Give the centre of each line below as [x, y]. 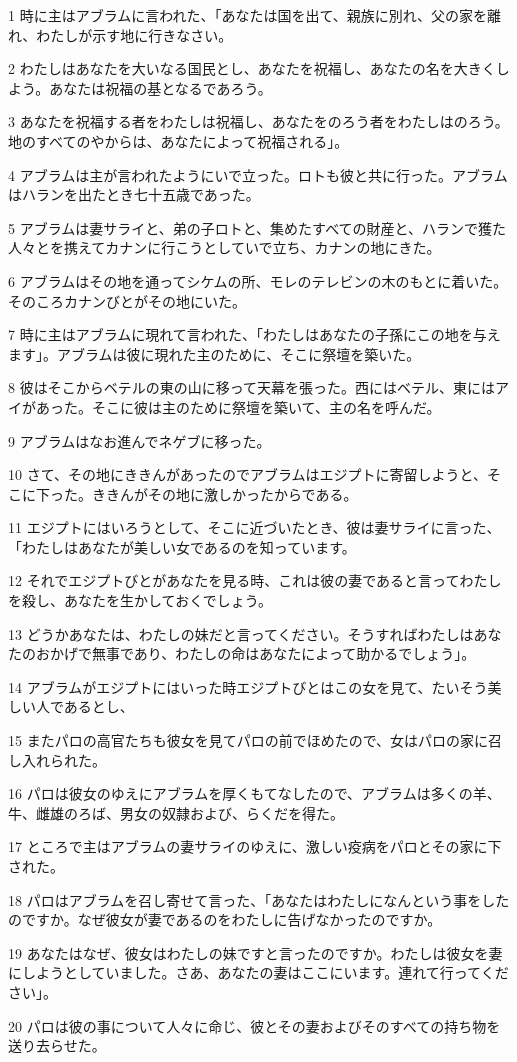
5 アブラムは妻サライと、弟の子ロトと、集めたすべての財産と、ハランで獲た [257, 227]
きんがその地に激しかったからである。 [231, 493]
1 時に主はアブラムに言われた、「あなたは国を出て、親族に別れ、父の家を [247, 15]
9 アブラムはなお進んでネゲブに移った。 [139, 440]
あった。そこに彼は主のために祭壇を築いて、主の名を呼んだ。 [238, 406]
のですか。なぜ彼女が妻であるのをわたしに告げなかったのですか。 [225, 919]
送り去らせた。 [57, 1045]
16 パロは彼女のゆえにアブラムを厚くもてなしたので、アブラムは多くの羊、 [254, 793]
